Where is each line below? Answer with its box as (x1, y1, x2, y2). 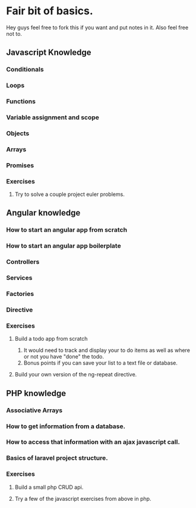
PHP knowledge (6, 388, 67, 398)
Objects (6, 129, 30, 138)
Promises (6, 161, 34, 169)
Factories (6, 290, 34, 298)
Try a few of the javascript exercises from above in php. (14, 495, 151, 502)
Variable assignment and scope (6, 113, 100, 121)
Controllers (6, 258, 40, 266)
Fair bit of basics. (6, 4, 93, 18)
